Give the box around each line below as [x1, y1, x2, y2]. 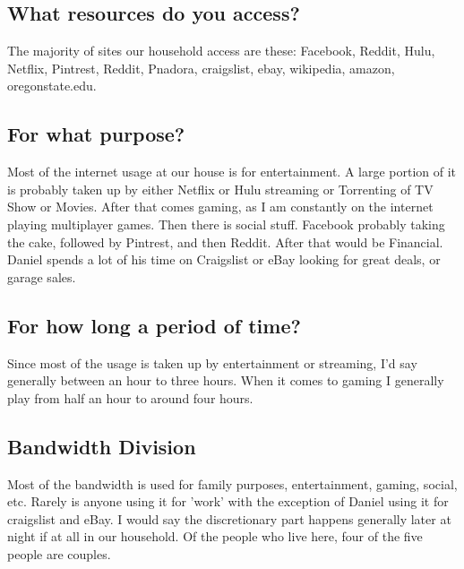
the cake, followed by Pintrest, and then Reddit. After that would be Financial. [7, 232, 443, 251]
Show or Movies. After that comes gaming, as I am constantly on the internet [7, 197, 434, 216]
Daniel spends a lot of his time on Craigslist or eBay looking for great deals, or [7, 250, 441, 269]
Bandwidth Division [7, 432, 196, 460]
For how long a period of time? [7, 311, 301, 339]
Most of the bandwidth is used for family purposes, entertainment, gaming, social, [7, 474, 458, 493]
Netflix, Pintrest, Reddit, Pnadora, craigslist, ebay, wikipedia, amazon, [7, 58, 395, 77]
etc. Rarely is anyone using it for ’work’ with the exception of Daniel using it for [7, 492, 449, 511]
